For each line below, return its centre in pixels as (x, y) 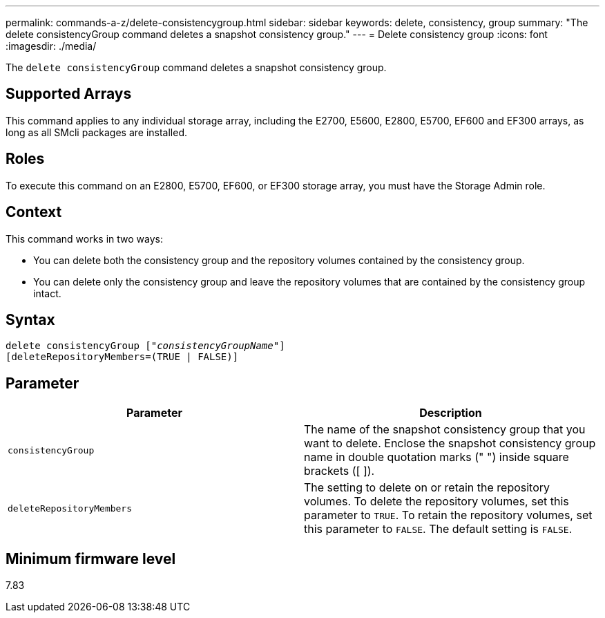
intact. (47, 293)
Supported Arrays (69, 94)
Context (34, 212)
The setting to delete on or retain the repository (427, 488)
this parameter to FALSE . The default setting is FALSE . (438, 529)
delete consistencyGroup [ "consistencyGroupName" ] (145, 346)
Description (451, 413)
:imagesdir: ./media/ (51, 46)
